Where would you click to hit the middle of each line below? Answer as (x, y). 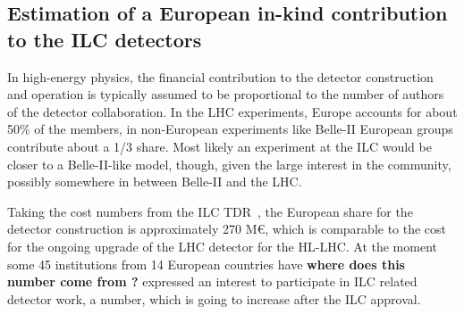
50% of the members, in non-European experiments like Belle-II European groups (230, 129)
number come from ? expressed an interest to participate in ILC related (212, 281)
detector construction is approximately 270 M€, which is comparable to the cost (227, 229)
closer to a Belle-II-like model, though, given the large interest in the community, (229, 164)
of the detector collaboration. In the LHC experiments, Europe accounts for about (232, 111)
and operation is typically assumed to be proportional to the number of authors (226, 94)
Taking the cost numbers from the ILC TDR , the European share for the (210, 211)
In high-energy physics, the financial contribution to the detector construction (220, 76)
